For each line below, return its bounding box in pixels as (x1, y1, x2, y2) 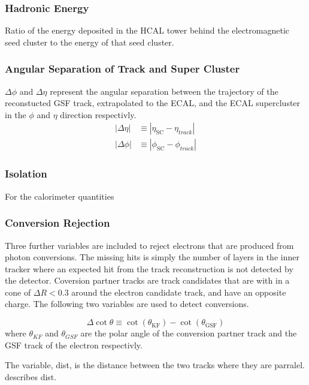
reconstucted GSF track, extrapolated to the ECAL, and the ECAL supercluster (5, 97, 301, 109)
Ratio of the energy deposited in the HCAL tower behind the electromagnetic (5, 24, 290, 37)
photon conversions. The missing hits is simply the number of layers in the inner (5, 251, 299, 263)
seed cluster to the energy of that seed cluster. (5, 35, 174, 48)
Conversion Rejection (5, 215, 110, 230)
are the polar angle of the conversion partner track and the (80, 327, 297, 339)
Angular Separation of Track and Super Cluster (5, 61, 240, 76)
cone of (5, 285, 31, 298)
